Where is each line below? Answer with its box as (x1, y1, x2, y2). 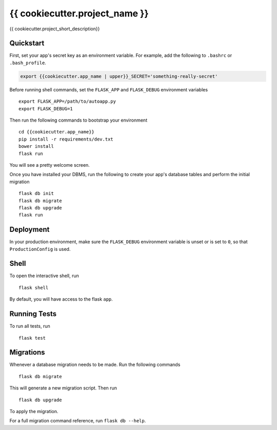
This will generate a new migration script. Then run (9, 385, 117, 391)
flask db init (18, 190, 54, 197)
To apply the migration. (9, 408, 58, 415)
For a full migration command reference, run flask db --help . (9, 418, 146, 424)
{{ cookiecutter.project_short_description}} (9, 26, 100, 32)
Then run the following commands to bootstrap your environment (9, 117, 148, 123)
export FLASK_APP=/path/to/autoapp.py (18, 99, 116, 105)
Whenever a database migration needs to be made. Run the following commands (9, 362, 181, 368)
